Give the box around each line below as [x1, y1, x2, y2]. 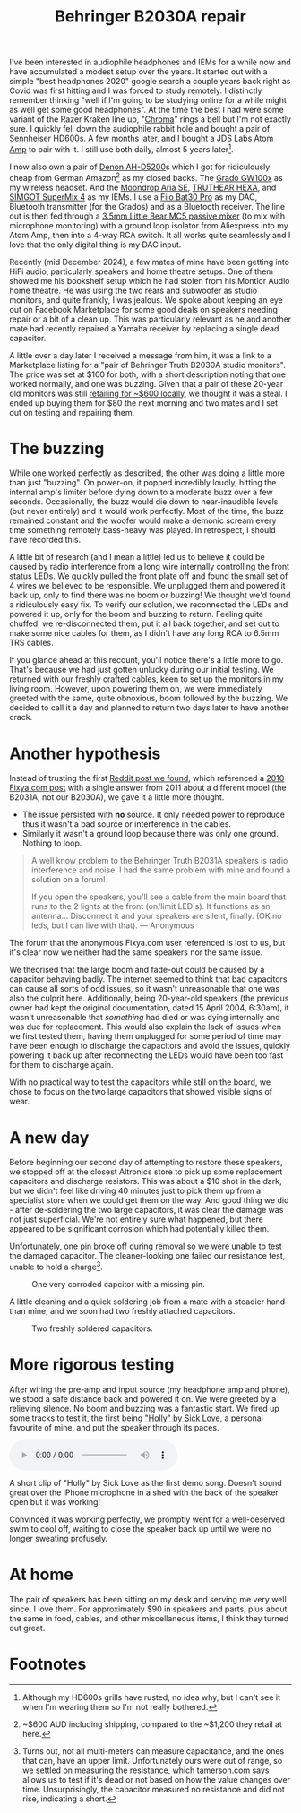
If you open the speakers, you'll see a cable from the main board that [30, 891, 287, 902]
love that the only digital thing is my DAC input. [9, 239, 182, 250]
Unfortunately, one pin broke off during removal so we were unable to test [9, 1241, 282, 1251]
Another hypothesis [9, 743, 161, 763]
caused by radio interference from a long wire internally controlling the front [9, 562, 289, 572]
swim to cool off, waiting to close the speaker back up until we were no [9, 1523, 271, 1534]
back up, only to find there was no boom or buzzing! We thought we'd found [9, 589, 291, 601]
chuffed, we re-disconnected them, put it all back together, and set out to [9, 618, 280, 629]
